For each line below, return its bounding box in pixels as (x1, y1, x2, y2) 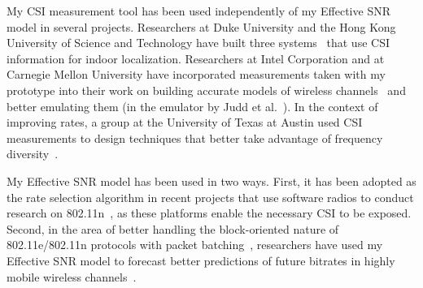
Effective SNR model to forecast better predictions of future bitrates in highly (7, 251, 395, 269)
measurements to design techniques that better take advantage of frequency (7, 129, 383, 146)
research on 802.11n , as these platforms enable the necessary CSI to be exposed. (7, 204, 412, 221)
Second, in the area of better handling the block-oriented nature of (7, 220, 339, 237)
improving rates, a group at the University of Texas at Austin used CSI (7, 114, 363, 131)
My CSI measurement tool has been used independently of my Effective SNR (7, 2, 390, 19)
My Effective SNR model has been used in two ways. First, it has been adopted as (7, 172, 416, 189)
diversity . (7, 145, 59, 162)
